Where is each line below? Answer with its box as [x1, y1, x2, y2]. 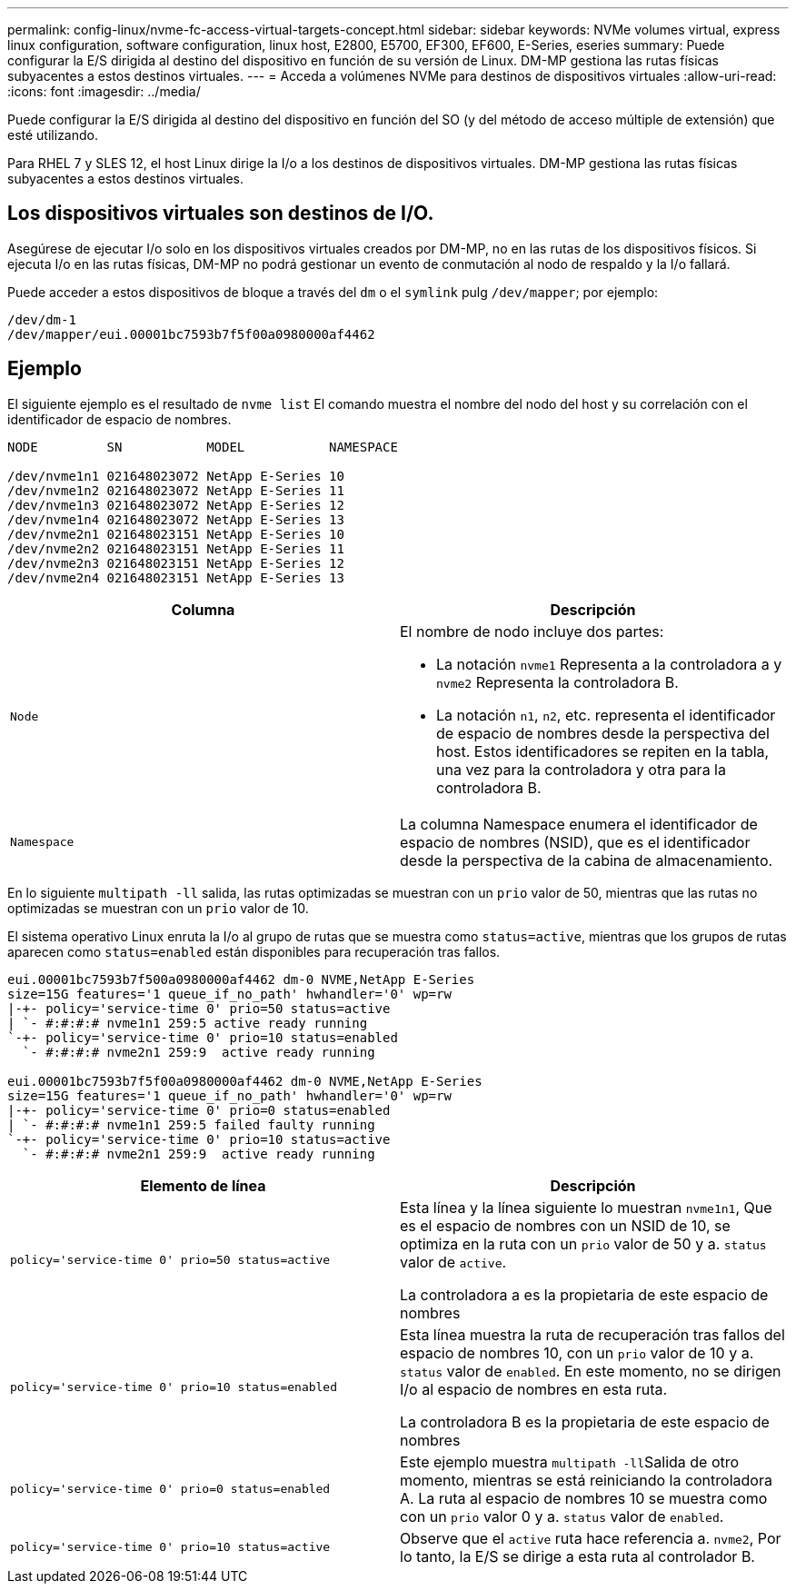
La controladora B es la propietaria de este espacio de [400, 1412, 770, 1431]
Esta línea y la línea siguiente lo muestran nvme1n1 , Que [400, 1198, 772, 1217]
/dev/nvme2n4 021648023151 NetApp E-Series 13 [7, 570, 344, 585]
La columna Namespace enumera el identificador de [400, 814, 758, 833]
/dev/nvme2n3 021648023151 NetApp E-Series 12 [7, 555, 344, 571]
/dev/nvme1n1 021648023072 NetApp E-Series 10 [7, 468, 344, 483]
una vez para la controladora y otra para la [436, 760, 726, 779]
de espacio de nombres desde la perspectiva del [436, 723, 770, 742]
